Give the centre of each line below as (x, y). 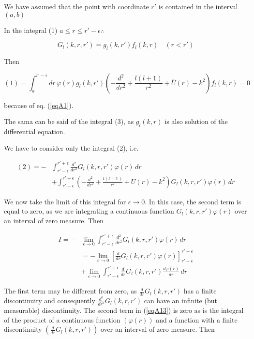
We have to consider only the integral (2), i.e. (71, 147)
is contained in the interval (198, 6)
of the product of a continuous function (62, 319)
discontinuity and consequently (50, 300)
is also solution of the (196, 121)
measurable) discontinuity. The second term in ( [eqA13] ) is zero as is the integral (124, 310)
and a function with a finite (197, 319)
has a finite (200, 291)
